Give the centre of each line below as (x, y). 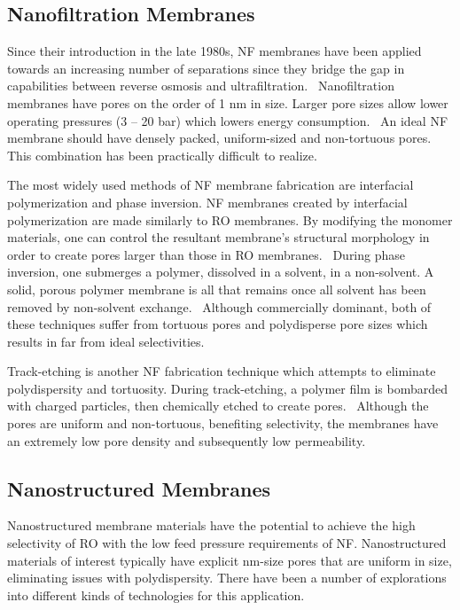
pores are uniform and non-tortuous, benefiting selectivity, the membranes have (223, 423)
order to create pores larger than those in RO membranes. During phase (207, 254)
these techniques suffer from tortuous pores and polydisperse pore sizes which (218, 324)
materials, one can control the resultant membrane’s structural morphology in (218, 237)
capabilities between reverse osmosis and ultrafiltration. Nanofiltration (201, 86)
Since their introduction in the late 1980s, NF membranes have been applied (214, 51)
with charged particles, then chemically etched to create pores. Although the (218, 406)
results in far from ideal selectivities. (106, 341)
